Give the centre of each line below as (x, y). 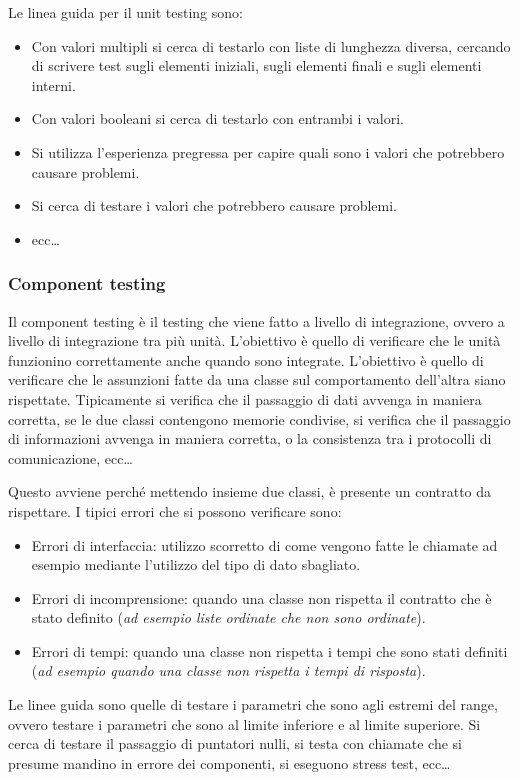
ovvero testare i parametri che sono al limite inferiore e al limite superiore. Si (244, 723)
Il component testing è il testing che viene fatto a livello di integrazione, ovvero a (256, 320)
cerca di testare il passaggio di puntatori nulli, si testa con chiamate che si (235, 743)
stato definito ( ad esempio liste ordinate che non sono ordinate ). (228, 617)
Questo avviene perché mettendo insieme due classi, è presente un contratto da (250, 491)
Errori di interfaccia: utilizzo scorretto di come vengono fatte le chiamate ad (264, 544)
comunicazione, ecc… (70, 457)
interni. (53, 84)
